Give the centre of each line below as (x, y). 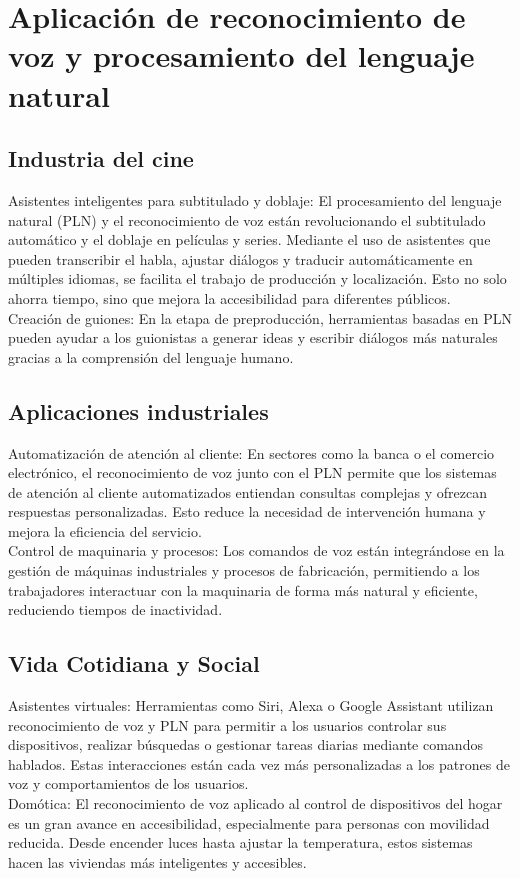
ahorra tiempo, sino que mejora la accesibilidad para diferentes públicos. (229, 297)
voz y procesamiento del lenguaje (241, 55)
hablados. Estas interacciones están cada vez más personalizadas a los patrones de (259, 763)
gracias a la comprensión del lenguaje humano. (151, 356)
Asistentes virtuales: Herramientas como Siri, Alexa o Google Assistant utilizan (251, 705)
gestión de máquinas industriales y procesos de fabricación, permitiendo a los (244, 570)
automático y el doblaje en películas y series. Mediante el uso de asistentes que (249, 239)
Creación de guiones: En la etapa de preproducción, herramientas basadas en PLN (260, 317)
